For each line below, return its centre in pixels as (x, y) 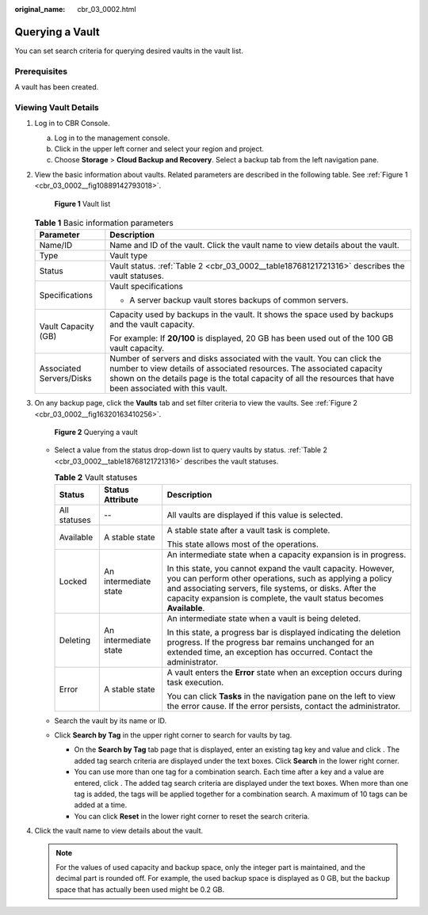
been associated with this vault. (168, 388)
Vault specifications (147, 287)
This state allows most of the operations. (243, 544)
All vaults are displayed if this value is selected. (255, 515)
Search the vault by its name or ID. (111, 720)
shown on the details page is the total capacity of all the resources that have (252, 379)
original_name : (40, 9)
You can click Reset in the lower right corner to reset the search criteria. (192, 816)
